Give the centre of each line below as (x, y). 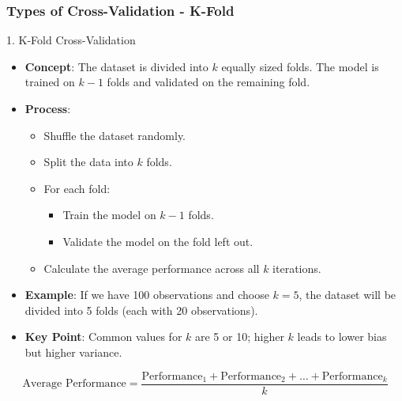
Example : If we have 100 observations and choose (147, 295)
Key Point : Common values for (103, 337)
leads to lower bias (342, 337)
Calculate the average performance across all (152, 268)
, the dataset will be (348, 295)
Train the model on (109, 215)
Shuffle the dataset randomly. (115, 135)
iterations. (297, 268)
